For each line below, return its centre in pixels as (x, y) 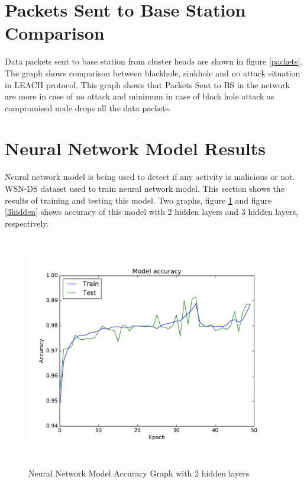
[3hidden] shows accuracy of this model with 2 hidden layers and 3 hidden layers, (151, 212)
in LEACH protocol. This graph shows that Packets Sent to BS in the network (147, 84)
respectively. (27, 223)
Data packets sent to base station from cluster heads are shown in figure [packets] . (154, 61)
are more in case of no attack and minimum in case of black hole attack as (140, 96)
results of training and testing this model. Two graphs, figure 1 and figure (138, 200)
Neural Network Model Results (135, 148)
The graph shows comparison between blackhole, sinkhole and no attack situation (153, 73)
